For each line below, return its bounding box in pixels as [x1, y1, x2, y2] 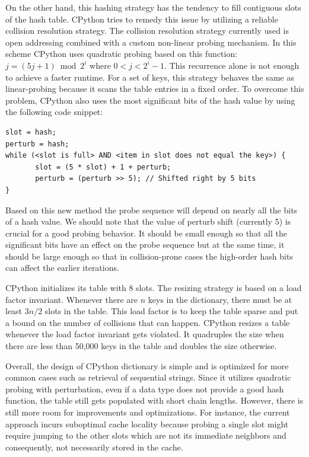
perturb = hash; [5, 139, 69, 148]
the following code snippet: [5, 106, 103, 118]
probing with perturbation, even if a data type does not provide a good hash [5, 382, 284, 395]
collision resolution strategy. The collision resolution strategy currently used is [5, 24, 289, 37]
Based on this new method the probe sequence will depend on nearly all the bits [5, 203, 298, 216]
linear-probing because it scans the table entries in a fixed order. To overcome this [5, 82, 304, 95]
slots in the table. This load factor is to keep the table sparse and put [44, 305, 298, 317]
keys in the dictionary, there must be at [148, 293, 292, 305]
